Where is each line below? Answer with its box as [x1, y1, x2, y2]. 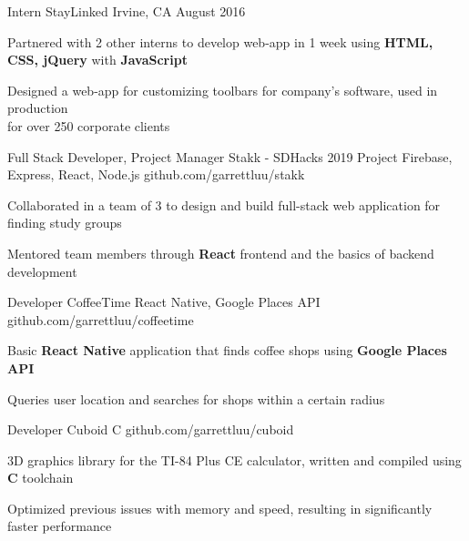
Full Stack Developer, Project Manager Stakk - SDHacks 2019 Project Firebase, [7, 147, 453, 166]
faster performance [7, 516, 112, 536]
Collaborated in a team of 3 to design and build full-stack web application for [7, 195, 441, 214]
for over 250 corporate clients [7, 116, 170, 135]
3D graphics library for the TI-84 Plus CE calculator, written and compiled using [7, 450, 462, 469]
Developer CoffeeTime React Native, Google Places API [7, 292, 321, 311]
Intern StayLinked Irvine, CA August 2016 [7, 2, 246, 20]
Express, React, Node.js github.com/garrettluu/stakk [7, 165, 305, 184]
